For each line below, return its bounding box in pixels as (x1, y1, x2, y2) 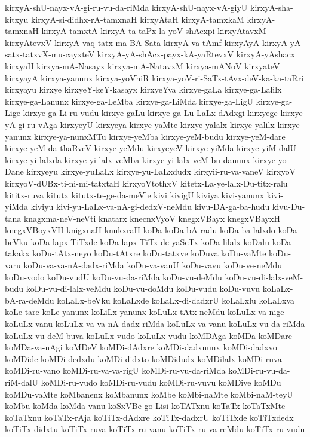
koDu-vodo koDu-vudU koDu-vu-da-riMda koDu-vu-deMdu (5, 270, 222, 283)
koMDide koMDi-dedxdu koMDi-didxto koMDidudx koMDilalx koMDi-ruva (5, 352, 282, 365)
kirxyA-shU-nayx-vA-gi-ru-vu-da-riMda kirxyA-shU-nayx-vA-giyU (5, 1, 248, 13)
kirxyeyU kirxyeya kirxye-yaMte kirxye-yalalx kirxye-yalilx (60, 118, 275, 130)
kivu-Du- (272, 200, 305, 213)
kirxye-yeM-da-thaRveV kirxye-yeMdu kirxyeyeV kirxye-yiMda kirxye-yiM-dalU (5, 142, 297, 154)
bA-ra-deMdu (5, 294, 54, 306)
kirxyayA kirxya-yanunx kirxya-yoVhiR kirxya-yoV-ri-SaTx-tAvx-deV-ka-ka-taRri (5, 71, 304, 84)
